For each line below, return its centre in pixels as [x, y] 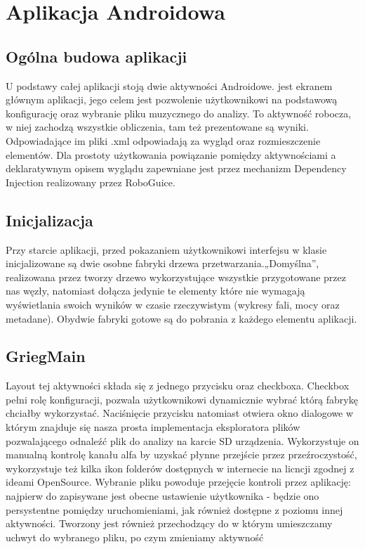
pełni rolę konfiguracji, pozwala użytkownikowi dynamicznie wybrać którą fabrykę [182, 399]
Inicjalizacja [49, 220]
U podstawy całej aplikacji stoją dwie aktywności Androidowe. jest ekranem [169, 85]
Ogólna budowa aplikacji [97, 56]
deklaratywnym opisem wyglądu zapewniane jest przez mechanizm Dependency [176, 168]
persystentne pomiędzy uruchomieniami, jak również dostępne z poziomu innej [174, 509]
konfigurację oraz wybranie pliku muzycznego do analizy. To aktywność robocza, [179, 113]
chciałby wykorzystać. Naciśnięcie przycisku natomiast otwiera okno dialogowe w [180, 413]
